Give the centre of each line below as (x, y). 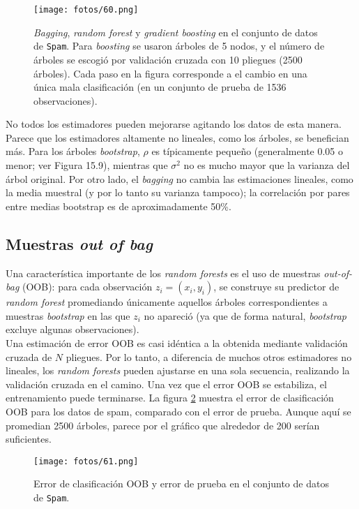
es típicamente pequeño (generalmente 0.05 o (247, 151)
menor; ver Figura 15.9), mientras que (87, 165)
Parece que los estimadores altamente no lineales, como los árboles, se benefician (177, 137)
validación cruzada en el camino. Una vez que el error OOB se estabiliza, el (166, 384)
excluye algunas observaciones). (72, 329)
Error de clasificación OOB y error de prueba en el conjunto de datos (181, 484)
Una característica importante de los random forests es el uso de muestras (163, 273)
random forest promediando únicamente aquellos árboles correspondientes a (167, 302)
